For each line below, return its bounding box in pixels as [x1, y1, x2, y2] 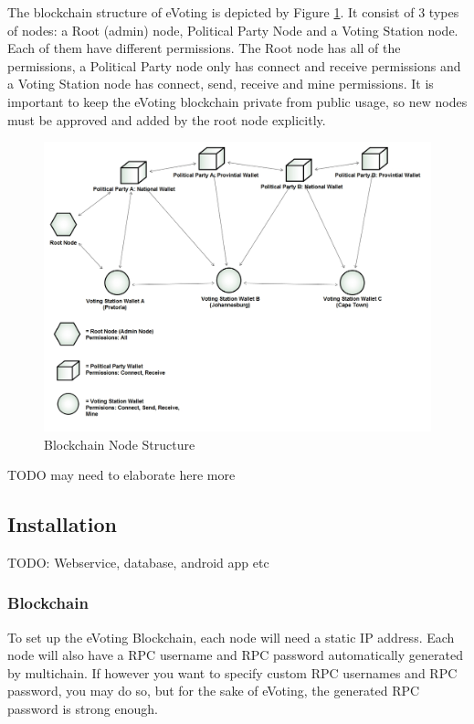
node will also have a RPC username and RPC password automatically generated [7, 645, 463, 665]
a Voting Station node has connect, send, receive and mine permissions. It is [7, 74, 434, 93]
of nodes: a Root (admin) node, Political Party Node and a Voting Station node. [7, 20, 458, 39]
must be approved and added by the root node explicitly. [7, 110, 326, 129]
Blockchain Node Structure [44, 434, 195, 453]
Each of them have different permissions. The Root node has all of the [7, 38, 401, 58]
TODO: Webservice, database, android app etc [7, 552, 269, 571]
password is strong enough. [7, 699, 158, 719]
